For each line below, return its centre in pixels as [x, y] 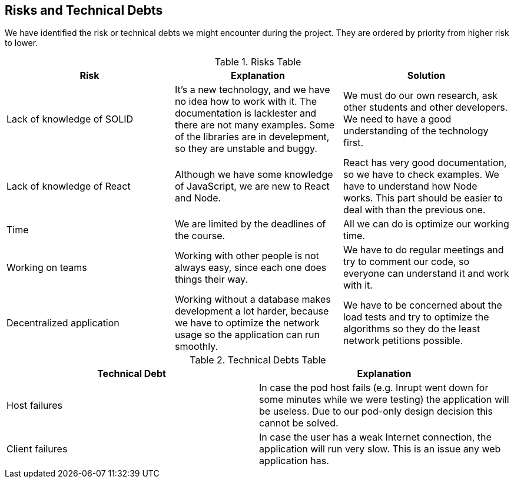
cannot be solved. [299, 423]
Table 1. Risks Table [258, 62]
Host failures [35, 406]
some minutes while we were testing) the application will [384, 400]
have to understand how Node [410, 186]
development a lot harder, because [252, 311]
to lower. [21, 43]
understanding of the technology [416, 131]
